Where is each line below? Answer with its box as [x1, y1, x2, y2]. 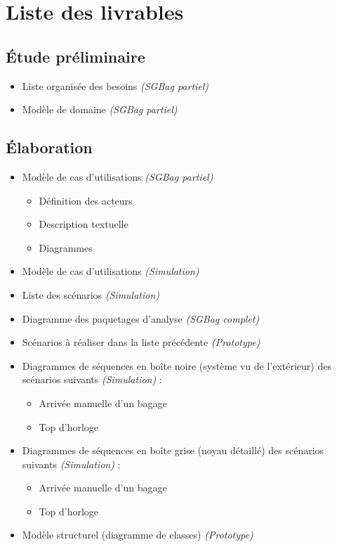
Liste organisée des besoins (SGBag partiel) [22, 78, 209, 93]
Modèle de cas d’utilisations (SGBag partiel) [22, 169, 213, 184]
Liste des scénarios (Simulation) [22, 287, 160, 302]
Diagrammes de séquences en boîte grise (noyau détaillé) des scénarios [22, 443, 324, 458]
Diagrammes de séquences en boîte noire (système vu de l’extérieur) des [22, 358, 331, 373]
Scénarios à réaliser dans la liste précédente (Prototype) [22, 335, 260, 349]
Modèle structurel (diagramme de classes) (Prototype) [22, 527, 253, 542]
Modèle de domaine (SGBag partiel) [22, 102, 178, 117]
